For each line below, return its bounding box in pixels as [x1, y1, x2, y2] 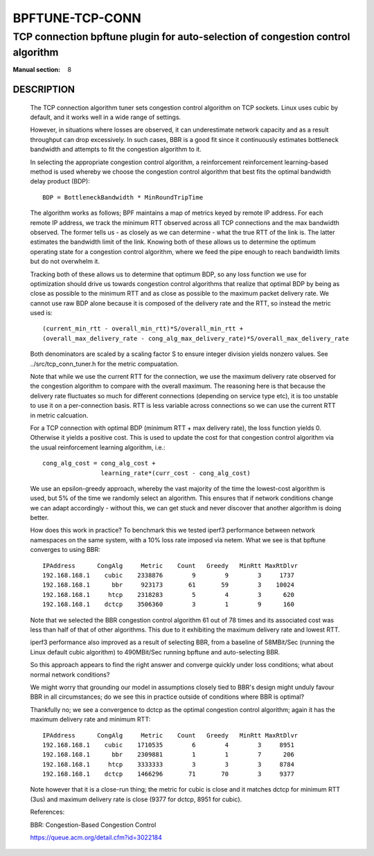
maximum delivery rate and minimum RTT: [30, 715, 151, 724]
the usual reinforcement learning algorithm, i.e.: [30, 443, 166, 452]
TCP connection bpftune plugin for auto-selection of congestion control [12, 30, 350, 43]
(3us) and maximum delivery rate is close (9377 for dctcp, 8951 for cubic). [30, 795, 242, 803]
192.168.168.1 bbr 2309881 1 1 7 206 [42, 751, 294, 758]
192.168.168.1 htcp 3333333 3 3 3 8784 [42, 760, 294, 768]
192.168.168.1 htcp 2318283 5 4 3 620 [42, 591, 294, 598]
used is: [30, 309, 53, 317]
